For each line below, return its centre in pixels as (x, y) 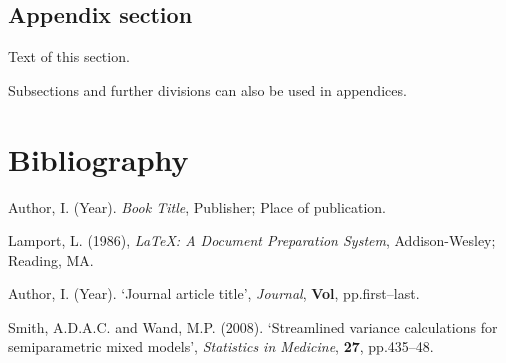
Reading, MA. (51, 259)
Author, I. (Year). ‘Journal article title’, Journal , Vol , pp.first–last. (214, 293)
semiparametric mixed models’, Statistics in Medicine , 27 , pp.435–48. (221, 346)
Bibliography (98, 158)
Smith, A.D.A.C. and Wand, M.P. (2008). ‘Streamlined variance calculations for (253, 326)
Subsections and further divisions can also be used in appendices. (207, 89)
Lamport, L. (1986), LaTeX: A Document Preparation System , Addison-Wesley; (252, 240)
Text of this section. (69, 56)
